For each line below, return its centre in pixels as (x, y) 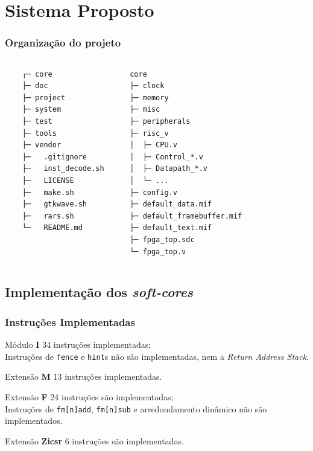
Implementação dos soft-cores (99, 292)
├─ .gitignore (55, 157)
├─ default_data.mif (171, 204)
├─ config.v (153, 192)
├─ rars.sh (48, 216)
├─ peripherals (160, 121)
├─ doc (35, 86)
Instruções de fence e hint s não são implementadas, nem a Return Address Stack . (157, 356)
